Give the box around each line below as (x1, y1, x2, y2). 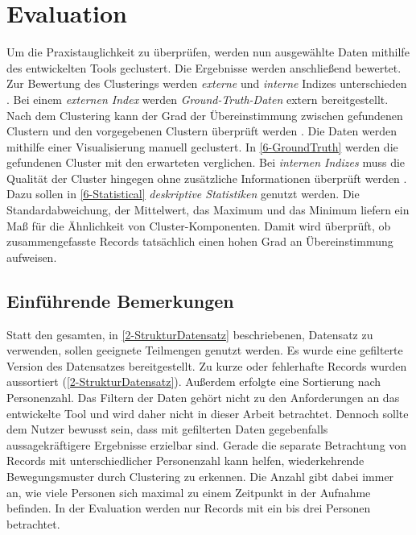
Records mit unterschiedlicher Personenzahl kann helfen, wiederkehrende (6, 452, 365, 469)
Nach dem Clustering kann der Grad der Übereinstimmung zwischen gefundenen (6, 106, 403, 123)
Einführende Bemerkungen (6, 288, 234, 313)
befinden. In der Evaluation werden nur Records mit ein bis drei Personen (6, 500, 371, 516)
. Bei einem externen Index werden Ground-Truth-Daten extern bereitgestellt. (6, 90, 389, 107)
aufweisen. (6, 248, 57, 265)
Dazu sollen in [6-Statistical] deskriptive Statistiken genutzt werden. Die (6, 185, 360, 202)
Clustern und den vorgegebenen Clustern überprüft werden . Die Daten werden (6, 122, 397, 139)
